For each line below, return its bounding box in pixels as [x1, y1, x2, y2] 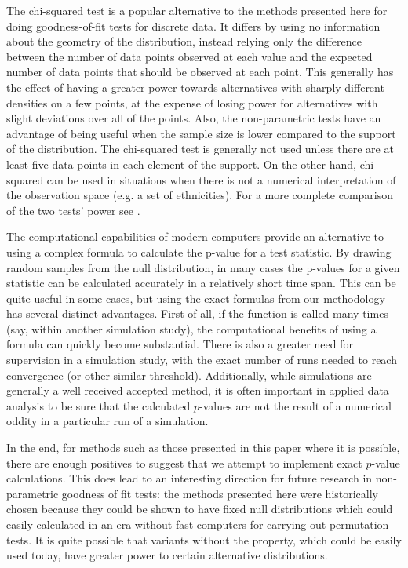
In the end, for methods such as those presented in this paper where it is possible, [6, 439, 400, 456]
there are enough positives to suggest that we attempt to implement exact [6, 454, 362, 471]
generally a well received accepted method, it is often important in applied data [6, 382, 389, 399]
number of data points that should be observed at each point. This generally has [6, 64, 394, 80]
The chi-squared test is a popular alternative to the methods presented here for [6, 2, 388, 18]
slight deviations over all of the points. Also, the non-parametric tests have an [6, 110, 381, 126]
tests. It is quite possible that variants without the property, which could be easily [6, 531, 402, 548]
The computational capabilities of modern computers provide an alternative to [6, 228, 384, 245]
